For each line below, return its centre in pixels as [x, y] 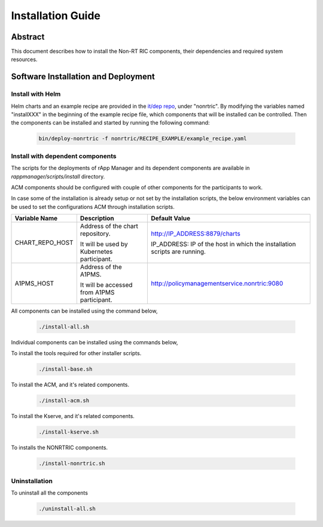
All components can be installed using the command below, [84, 311]
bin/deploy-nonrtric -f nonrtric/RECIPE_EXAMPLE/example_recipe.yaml [143, 139]
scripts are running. [179, 252]
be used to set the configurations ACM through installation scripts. [93, 207]
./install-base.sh [65, 369]
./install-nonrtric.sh [72, 464]
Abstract [28, 37]
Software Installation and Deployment [83, 77]
